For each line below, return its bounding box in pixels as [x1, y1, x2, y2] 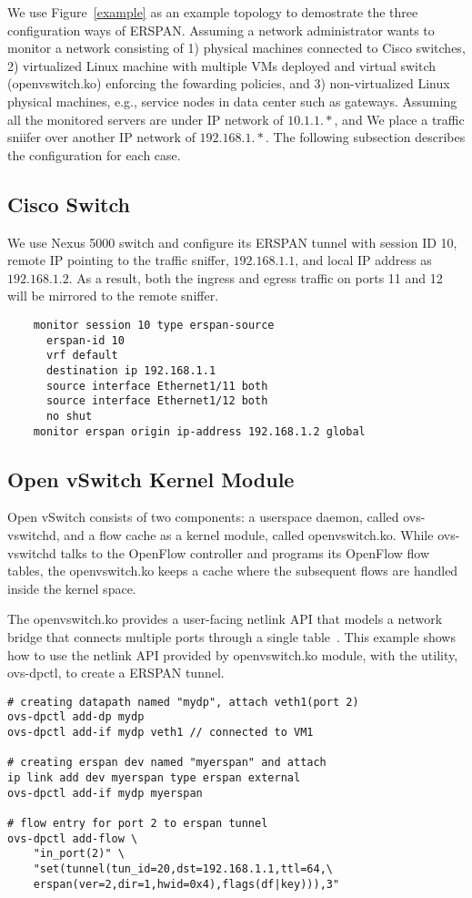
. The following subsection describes [265, 128, 466, 147]
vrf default [45, 349, 118, 362]
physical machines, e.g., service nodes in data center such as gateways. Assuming [7, 91, 457, 110]
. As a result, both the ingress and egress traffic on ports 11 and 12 [68, 268, 443, 287]
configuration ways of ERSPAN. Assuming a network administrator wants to [7, 20, 435, 39]
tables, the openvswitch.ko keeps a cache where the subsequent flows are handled [7, 561, 458, 580]
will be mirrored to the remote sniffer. [7, 286, 219, 305]
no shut [45, 409, 93, 423]
